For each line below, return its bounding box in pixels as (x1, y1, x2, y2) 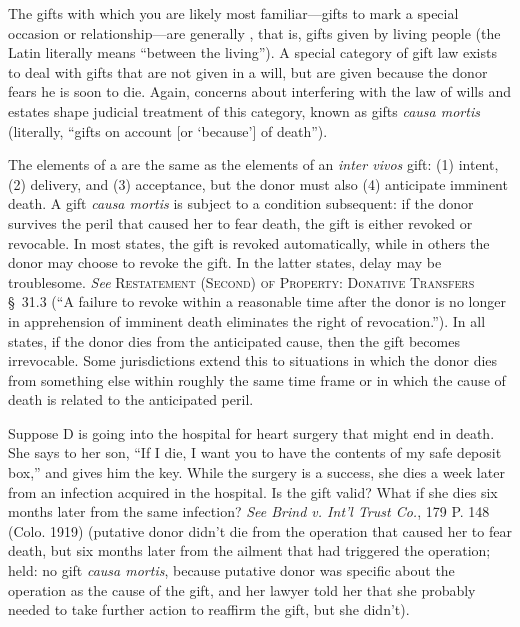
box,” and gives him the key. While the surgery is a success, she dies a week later (8, 462, 505, 483)
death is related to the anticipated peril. (8, 389, 254, 410)
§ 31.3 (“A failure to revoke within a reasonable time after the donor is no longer (8, 291, 506, 312)
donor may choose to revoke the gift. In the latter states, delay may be (8, 252, 442, 273)
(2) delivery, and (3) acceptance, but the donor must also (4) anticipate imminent (8, 173, 508, 194)
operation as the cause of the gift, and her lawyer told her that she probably (8, 579, 476, 600)
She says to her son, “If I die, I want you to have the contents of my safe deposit (8, 442, 502, 463)
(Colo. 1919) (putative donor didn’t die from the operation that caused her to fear (8, 520, 512, 541)
